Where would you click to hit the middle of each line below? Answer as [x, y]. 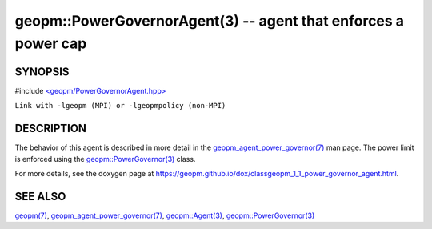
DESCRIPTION [51, 129]
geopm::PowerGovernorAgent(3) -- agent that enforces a [209, 21]
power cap [51, 43]
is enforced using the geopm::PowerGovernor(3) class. [105, 159]
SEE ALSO [40, 196]
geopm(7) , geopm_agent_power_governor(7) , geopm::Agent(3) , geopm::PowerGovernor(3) [165, 215]
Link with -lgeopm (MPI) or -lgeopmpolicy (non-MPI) [120, 106]
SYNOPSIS [42, 72]
